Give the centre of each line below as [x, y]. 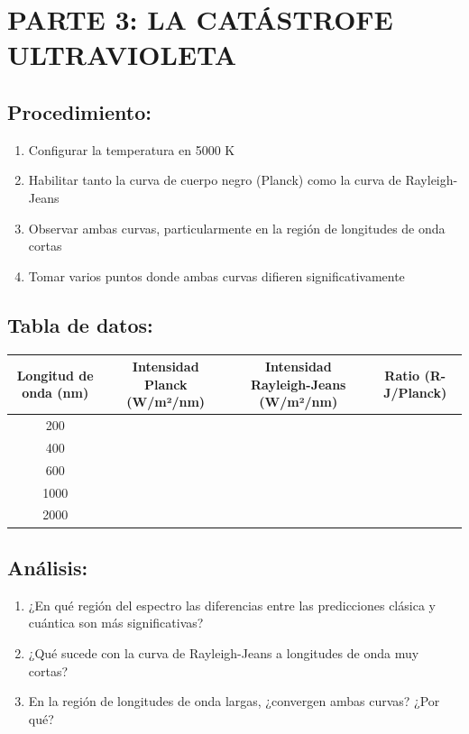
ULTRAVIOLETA [122, 55]
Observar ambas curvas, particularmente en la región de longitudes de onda [237, 228]
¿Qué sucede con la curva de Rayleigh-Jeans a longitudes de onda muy [224, 652]
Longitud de [55, 375]
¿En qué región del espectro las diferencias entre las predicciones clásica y [232, 605]
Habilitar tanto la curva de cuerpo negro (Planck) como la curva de [215, 180]
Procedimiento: [79, 111]
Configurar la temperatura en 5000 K [132, 149]
